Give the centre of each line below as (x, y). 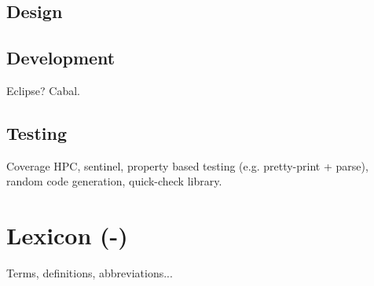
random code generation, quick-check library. (114, 181)
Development (61, 58)
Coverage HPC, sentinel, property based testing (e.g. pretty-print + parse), (187, 165)
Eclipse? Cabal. (43, 90)
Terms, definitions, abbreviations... (90, 273)
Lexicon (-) (67, 235)
